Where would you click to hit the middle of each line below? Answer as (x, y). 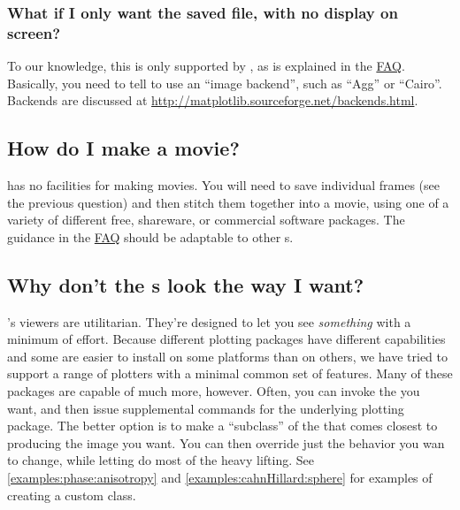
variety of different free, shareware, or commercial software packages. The (206, 220)
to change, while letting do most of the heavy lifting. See (161, 460)
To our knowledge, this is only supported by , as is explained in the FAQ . (206, 66)
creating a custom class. (72, 495)
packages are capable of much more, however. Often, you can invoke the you (214, 391)
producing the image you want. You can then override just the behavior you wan (226, 442)
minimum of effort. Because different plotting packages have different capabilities (226, 339)
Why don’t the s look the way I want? (186, 284)
